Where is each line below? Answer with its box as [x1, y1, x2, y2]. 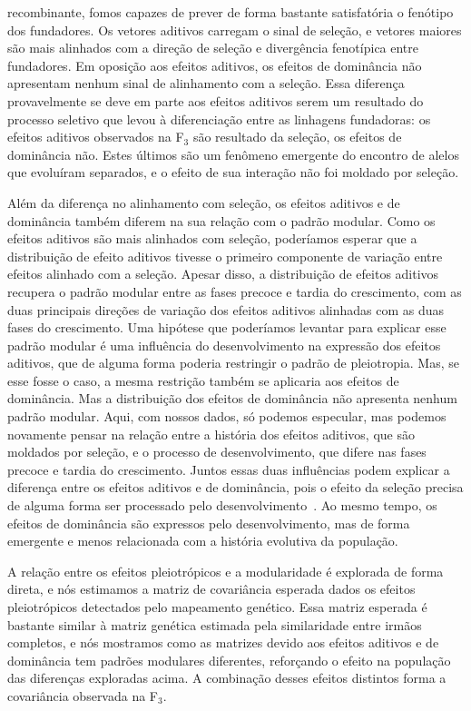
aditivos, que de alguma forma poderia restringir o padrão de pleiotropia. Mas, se [7, 353, 460, 372]
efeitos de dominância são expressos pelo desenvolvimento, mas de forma [7, 513, 410, 532]
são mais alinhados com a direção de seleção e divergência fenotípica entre [7, 38, 419, 57]
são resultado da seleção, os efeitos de [192, 127, 402, 146]
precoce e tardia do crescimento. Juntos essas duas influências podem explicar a [7, 459, 450, 479]
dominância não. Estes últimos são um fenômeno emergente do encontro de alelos [7, 144, 459, 163]
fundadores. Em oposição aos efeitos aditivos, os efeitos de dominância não [7, 55, 422, 74]
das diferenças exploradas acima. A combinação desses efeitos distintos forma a [7, 668, 446, 687]
